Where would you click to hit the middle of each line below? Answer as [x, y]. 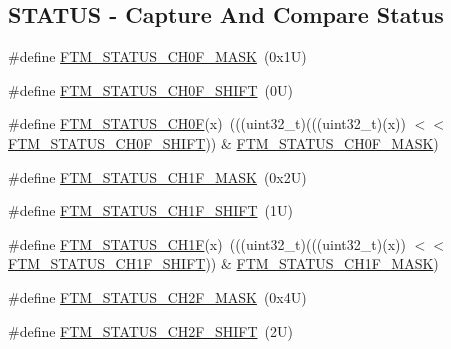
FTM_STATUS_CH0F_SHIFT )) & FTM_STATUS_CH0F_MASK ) [223, 142]
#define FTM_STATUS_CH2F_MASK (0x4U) [157, 296]
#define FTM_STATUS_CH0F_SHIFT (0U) [150, 89]
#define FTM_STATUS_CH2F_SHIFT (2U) [150, 330]
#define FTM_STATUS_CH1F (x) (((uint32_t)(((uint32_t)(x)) [207, 243]
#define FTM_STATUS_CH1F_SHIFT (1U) [150, 210]
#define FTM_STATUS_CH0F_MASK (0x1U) [157, 56]
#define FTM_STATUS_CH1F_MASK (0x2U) [157, 176]
